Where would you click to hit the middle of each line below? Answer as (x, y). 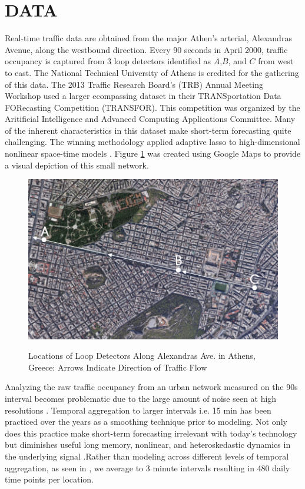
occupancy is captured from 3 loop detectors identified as (108, 61)
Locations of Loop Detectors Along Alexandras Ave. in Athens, (142, 356)
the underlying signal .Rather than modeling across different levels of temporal (147, 456)
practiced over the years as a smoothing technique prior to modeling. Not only (146, 422)
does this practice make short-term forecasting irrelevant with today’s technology (151, 433)
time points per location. (49, 479)
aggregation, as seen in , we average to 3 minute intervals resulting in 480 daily (147, 467)
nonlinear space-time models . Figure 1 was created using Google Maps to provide (153, 153)
